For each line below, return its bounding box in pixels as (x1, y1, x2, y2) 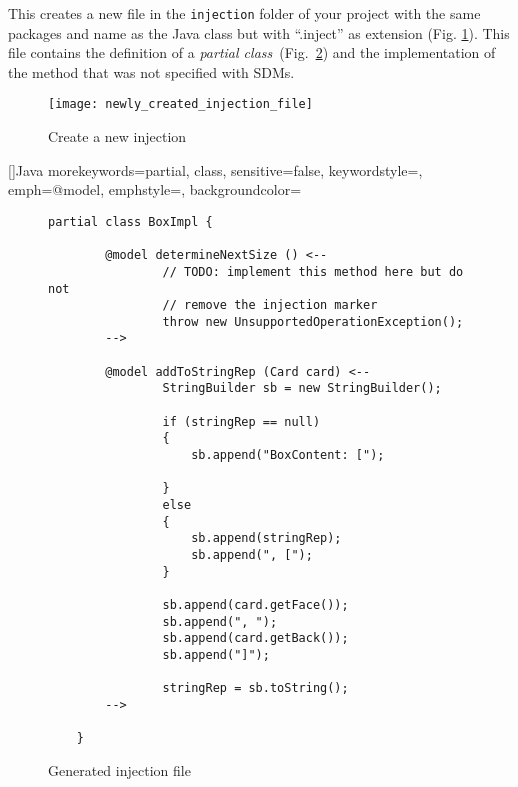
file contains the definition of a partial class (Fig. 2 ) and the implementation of (8, 42, 496, 63)
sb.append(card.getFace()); (162, 597, 349, 612)
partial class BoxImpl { (48, 214, 213, 229)
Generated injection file (48, 759, 191, 780)
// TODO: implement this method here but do (162, 264, 464, 279)
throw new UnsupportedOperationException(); (162, 314, 464, 329)
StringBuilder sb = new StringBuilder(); (162, 381, 442, 396)
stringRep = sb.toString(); (162, 681, 349, 696)
